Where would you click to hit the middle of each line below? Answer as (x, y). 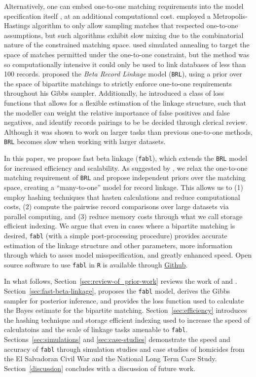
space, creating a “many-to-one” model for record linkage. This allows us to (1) (124, 187)
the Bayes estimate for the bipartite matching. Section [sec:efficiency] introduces (126, 310)
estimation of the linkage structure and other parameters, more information (118, 245)
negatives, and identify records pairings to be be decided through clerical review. (126, 122)
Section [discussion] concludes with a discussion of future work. (100, 368)
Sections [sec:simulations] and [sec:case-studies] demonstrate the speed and (117, 339)
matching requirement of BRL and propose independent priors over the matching (125, 177)
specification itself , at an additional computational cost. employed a (108, 16)
